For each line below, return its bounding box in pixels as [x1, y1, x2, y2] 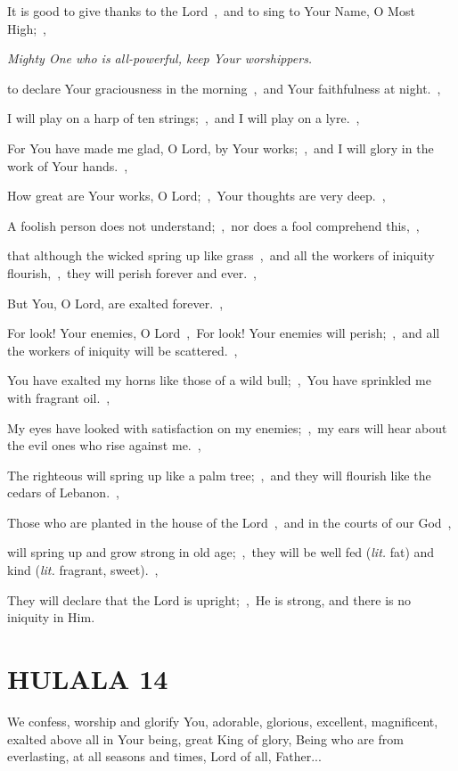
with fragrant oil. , [7, 388, 110, 406]
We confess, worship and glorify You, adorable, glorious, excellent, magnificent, [7, 711, 438, 730]
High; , [7, 19, 46, 37]
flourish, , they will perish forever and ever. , [7, 263, 257, 282]
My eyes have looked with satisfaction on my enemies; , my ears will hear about [7, 418, 447, 437]
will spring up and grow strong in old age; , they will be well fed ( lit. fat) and [7, 543, 435, 562]
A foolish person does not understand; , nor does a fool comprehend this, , [7, 216, 420, 234]
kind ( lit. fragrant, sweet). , [7, 561, 159, 579]
